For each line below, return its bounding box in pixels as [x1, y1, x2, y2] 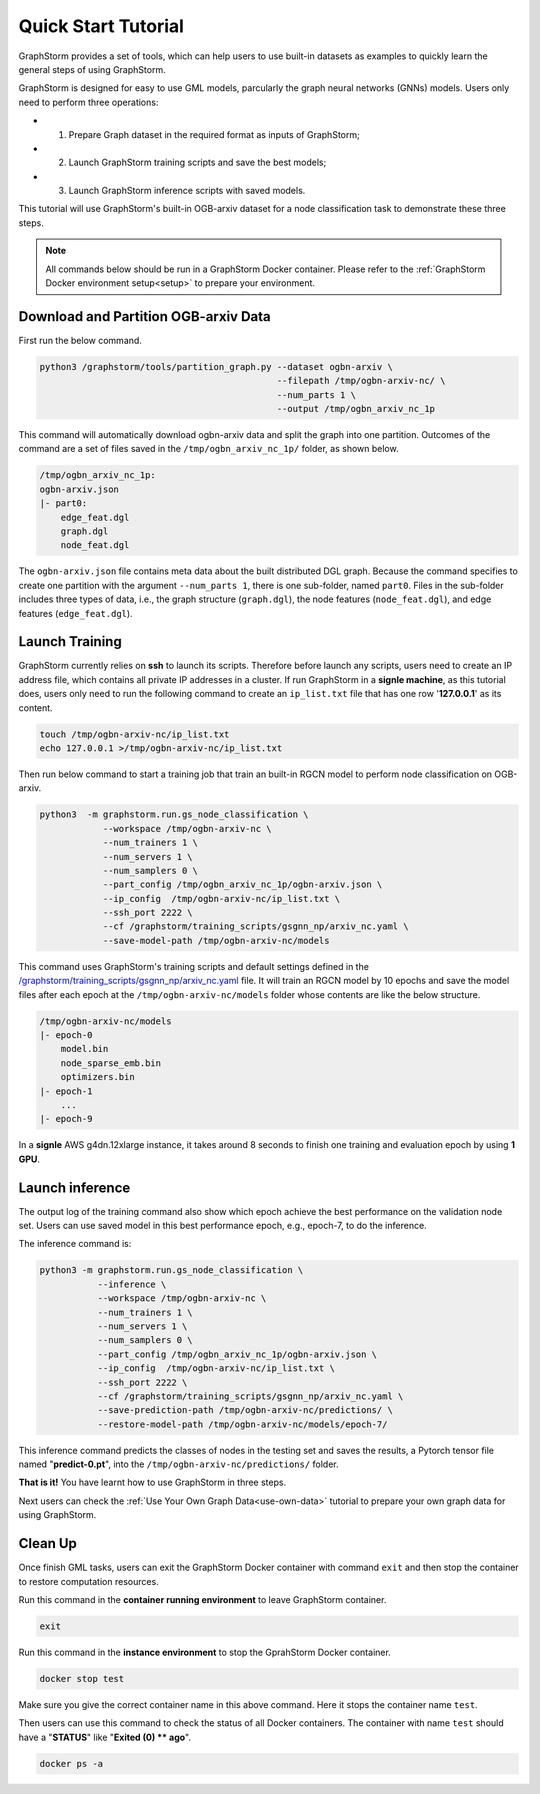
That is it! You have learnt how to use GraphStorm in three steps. [18, 1476, 287, 1489]
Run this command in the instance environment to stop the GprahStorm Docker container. [18, 1646, 392, 1658]
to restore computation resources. [18, 1575, 159, 1587]
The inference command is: [18, 1238, 132, 1250]
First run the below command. [18, 334, 142, 346]
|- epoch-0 [39, 1030, 93, 1041]
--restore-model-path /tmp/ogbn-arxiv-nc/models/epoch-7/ [97, 1418, 388, 1430]
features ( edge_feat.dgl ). [18, 607, 134, 619]
